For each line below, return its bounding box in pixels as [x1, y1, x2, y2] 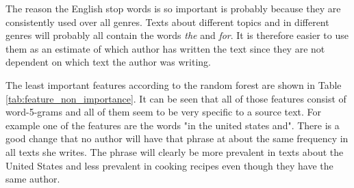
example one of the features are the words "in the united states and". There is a [5, 118, 340, 132]
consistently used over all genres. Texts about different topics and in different [5, 14, 329, 29]
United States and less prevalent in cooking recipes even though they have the [5, 158, 333, 172]
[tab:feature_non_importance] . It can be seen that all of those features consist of [5, 91, 346, 105]
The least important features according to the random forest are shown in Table [5, 77, 342, 92]
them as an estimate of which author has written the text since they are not [5, 41, 325, 55]
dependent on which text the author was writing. [5, 55, 212, 69]
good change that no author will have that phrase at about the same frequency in [5, 131, 349, 146]
